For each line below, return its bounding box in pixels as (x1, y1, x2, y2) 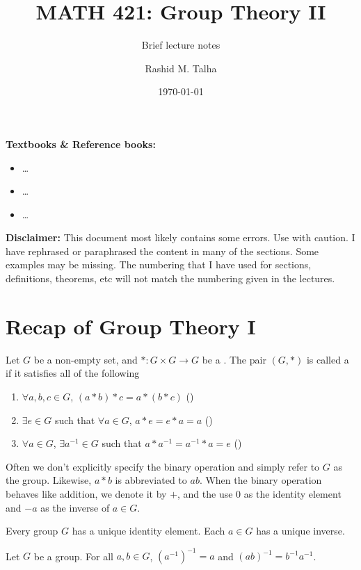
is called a (306, 352, 349, 366)
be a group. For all (33, 548, 113, 563)
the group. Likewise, (6, 473, 92, 487)
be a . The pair (202, 352, 266, 366)
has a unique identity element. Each (72, 523, 225, 538)
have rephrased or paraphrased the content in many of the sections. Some (6, 243, 319, 258)
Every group (6, 523, 58, 538)
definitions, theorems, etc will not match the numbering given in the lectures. (6, 271, 335, 286)
